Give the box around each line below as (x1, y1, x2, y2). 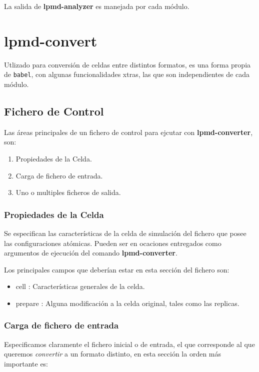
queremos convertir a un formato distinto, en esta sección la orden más (4, 348, 221, 359)
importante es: (4, 358, 48, 368)
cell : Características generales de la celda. (15, 281, 145, 291)
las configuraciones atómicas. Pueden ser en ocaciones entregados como (4, 237, 221, 248)
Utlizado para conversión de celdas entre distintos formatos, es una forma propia (4, 59, 251, 69)
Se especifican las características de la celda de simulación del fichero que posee (4, 227, 246, 238)
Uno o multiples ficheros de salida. (15, 187, 121, 197)
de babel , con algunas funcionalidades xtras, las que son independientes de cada (4, 69, 249, 79)
